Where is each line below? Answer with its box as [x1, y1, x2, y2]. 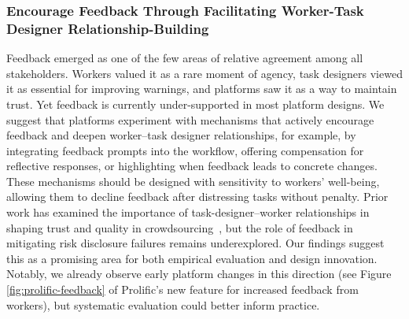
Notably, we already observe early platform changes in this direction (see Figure [6, 265, 392, 282]
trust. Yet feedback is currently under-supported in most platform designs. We [6, 95, 385, 112]
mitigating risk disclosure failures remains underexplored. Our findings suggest [6, 235, 385, 251]
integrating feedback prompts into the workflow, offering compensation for [6, 142, 364, 158]
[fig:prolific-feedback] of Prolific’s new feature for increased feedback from [6, 281, 359, 298]
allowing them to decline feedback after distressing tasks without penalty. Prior [6, 188, 389, 205]
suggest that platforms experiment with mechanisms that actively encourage [6, 111, 374, 128]
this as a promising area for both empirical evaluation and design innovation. [6, 250, 378, 266]
